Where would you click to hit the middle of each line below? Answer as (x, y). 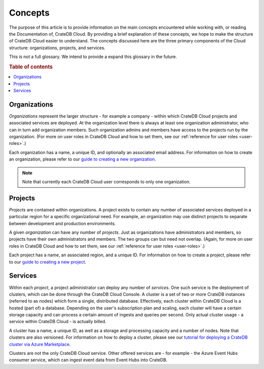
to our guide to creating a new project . (48, 262)
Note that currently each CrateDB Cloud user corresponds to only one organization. (106, 182)
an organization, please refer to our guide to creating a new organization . (83, 159)
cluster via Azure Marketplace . (40, 344)
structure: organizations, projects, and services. (57, 48)
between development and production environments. (62, 223)
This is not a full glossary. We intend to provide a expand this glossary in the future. (93, 57)
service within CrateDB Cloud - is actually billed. (58, 322)
